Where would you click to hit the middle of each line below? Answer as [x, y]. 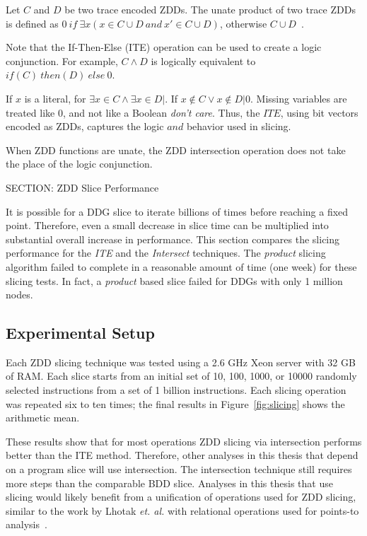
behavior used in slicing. [239, 126]
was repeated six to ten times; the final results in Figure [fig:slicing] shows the [175, 403]
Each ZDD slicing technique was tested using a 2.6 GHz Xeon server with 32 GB [181, 362]
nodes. [19, 295]
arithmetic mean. [43, 418]
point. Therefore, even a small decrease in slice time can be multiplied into [167, 225]
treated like [30, 112]
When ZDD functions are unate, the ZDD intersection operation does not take [176, 150]
